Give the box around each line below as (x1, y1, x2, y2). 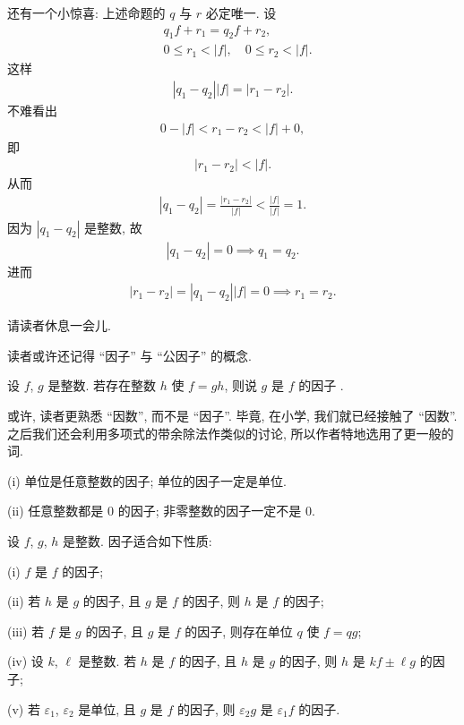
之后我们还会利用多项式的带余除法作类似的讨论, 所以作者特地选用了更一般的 (7, 423, 454, 442)
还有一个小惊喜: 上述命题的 (7, 4, 166, 21)
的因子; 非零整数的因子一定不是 (117, 501, 302, 520)
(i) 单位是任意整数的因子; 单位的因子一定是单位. (7, 471, 287, 490)
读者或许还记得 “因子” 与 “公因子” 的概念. (7, 345, 252, 364)
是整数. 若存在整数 (47, 376, 157, 395)
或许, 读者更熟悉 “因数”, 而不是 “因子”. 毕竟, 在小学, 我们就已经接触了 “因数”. (7, 406, 458, 425)
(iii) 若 (7, 621, 45, 640)
